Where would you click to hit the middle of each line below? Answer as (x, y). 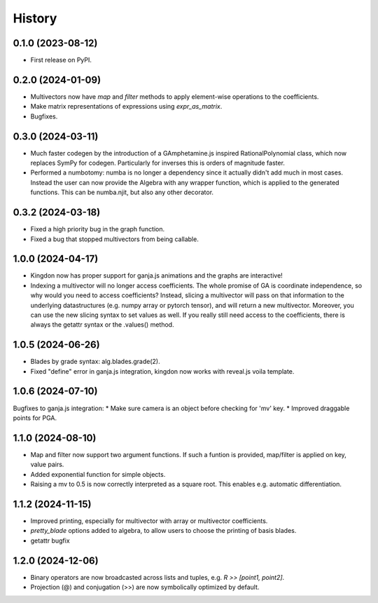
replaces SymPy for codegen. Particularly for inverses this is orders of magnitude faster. (157, 163)
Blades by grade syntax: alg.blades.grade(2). (95, 362)
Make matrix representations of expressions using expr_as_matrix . (126, 107)
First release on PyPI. (61, 60)
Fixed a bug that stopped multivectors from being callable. (114, 239)
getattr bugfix (50, 541)
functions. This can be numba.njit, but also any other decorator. (122, 192)
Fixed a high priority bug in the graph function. (97, 229)
